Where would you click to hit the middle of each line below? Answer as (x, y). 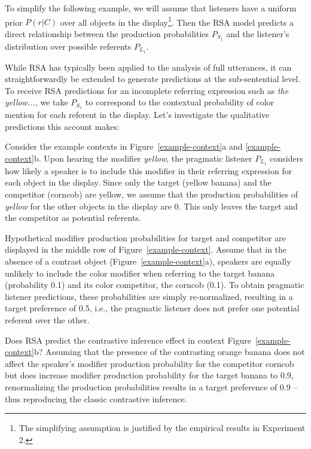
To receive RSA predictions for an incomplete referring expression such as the (147, 90)
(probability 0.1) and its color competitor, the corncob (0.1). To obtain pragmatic (155, 285)
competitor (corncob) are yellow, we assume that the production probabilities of (152, 194)
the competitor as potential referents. (73, 218)
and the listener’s (258, 33)
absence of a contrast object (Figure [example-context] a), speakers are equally (148, 261)
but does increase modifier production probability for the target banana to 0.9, (149, 375)
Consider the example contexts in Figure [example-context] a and (124, 146)
